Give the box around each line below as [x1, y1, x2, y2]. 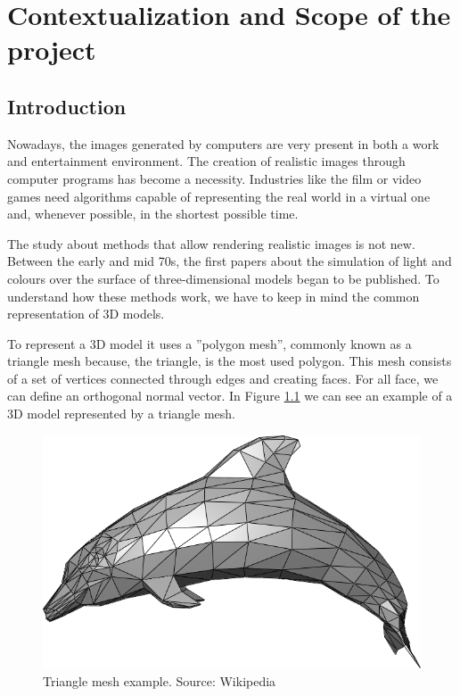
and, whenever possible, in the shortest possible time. [7, 204, 299, 223]
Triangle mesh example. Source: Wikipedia [43, 671, 276, 690]
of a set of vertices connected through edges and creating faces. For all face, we [7, 369, 439, 387]
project [7, 31, 96, 68]
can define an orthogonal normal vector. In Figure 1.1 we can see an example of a [7, 386, 453, 405]
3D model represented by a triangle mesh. [7, 404, 235, 423]
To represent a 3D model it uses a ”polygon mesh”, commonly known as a [7, 334, 412, 352]
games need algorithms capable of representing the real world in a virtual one [7, 186, 431, 205]
